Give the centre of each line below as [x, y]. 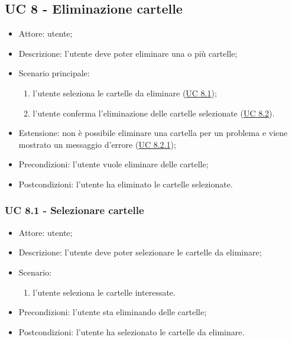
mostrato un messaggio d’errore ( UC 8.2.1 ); [97, 144]
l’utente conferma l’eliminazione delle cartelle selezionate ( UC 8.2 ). [154, 113]
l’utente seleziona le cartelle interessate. [104, 292]
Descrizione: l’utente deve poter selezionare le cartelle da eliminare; [140, 252]
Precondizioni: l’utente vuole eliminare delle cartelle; [113, 164]
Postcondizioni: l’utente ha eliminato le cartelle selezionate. [126, 184]
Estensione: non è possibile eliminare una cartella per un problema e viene [153, 133]
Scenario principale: [54, 73]
